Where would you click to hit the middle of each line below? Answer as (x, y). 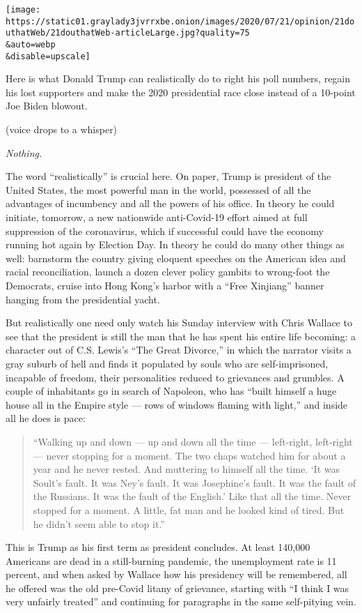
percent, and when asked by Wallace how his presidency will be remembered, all (176, 574)
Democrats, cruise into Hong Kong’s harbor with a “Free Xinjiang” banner (165, 285)
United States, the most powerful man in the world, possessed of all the (158, 189)
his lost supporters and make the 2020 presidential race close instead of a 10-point (181, 92)
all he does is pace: (46, 418)
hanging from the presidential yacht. (83, 299)
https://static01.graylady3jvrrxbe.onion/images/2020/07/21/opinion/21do (180, 21)
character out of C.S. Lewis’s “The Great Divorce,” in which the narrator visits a (179, 350)
